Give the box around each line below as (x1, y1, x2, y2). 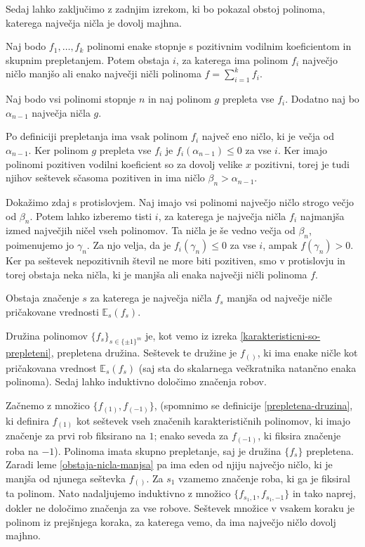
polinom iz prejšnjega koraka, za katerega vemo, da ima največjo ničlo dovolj (6, 514, 336, 529)
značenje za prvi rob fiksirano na (6, 428, 146, 443)
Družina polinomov (6, 328, 88, 342)
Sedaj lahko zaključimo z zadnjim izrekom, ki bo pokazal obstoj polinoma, (6, 1, 326, 15)
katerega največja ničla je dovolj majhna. (6, 15, 182, 30)
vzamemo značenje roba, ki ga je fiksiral (178, 470, 350, 485)
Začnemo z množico (6, 398, 90, 412)
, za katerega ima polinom (175, 52, 288, 67)
